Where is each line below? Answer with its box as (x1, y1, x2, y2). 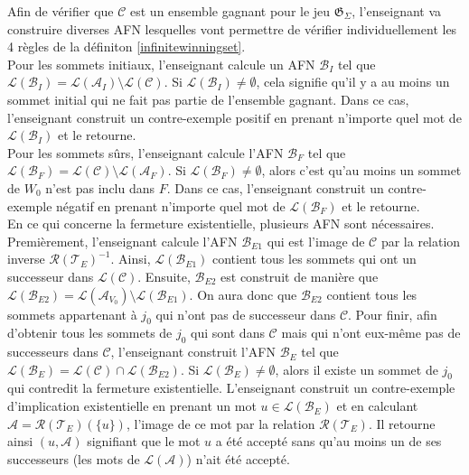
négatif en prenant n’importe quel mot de (56, 196, 286, 215)
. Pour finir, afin (348, 304, 437, 323)
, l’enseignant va (352, 2, 442, 20)
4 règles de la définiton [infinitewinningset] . (7, 37, 246, 56)
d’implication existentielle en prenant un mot (7, 396, 257, 415)
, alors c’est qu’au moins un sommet (261, 161, 462, 180)
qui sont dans (191, 323, 265, 342)
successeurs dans (7, 342, 98, 361)
